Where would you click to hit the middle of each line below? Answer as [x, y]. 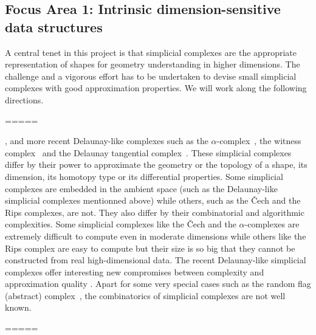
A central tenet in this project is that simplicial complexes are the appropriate [151, 52]
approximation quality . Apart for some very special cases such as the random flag [158, 284]
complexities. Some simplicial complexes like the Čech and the [121, 224]
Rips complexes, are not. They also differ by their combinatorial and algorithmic [155, 212]
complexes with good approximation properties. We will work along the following [156, 88]
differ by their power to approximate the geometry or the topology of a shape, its [156, 164]
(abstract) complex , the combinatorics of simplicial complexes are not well [145, 295]
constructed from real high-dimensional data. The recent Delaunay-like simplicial [156, 260]
